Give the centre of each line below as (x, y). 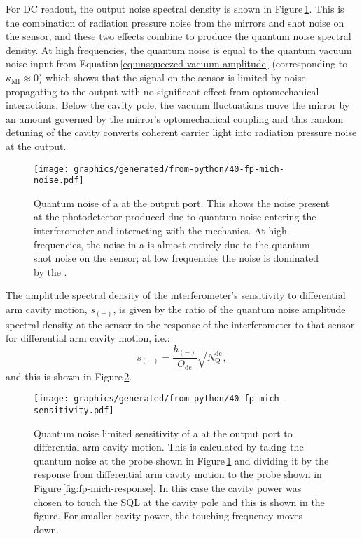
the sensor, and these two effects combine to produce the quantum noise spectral (179, 36)
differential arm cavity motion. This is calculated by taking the (169, 447)
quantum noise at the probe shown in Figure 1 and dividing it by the (181, 460)
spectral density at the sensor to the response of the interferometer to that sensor (180, 324)
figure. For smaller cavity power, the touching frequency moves (168, 515)
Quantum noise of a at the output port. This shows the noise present (182, 202)
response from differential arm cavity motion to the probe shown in (178, 474)
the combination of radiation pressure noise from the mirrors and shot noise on (175, 22)
